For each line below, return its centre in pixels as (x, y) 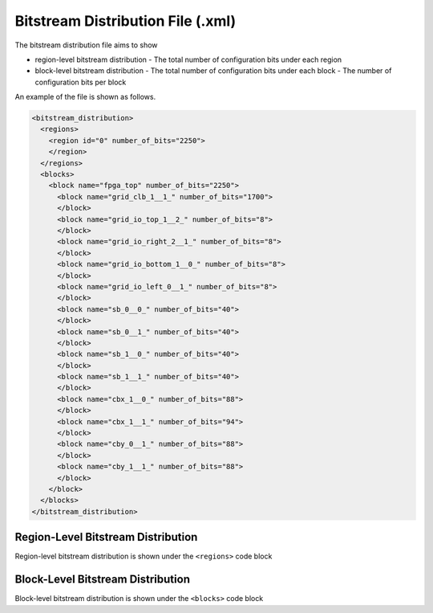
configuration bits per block (81, 82)
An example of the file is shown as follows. (85, 97)
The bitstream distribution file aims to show (86, 45)
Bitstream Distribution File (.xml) (125, 21)
